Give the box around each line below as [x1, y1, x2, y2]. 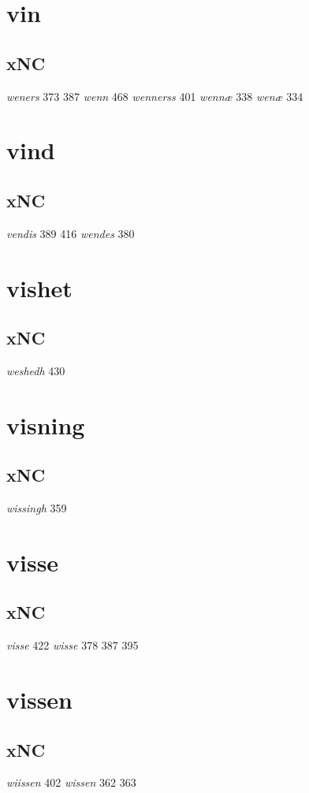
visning [6, 408, 85, 441]
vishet [6, 271, 73, 303]
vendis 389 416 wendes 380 [6, 225, 135, 241]
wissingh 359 [6, 500, 67, 516]
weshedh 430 [6, 362, 65, 378]
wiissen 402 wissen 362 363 [6, 774, 136, 791]
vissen [6, 683, 73, 716]
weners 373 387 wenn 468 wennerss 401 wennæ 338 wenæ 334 [6, 87, 303, 104]
